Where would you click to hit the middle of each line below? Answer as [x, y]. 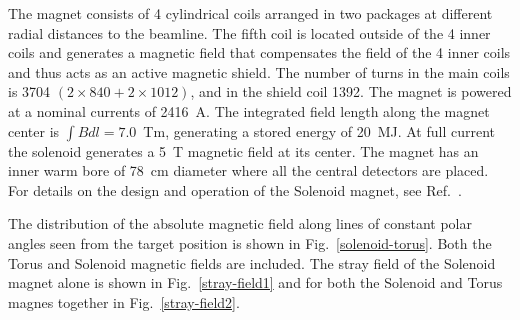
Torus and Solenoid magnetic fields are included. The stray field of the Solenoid [252, 262]
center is [34, 130]
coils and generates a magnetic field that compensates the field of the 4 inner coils [259, 52]
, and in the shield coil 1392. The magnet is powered [351, 91]
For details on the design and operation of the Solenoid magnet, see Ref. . [235, 189]
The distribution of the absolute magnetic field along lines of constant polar [240, 223]
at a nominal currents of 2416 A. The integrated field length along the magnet [249, 110]
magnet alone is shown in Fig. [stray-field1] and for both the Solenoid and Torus [255, 282]
